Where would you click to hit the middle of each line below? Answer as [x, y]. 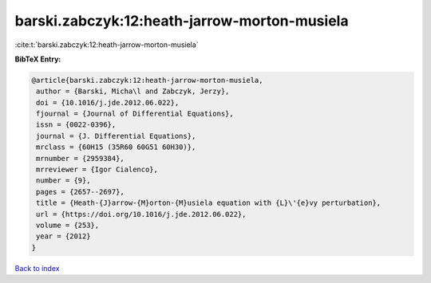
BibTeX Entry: [38, 59]
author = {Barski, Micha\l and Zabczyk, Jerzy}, [133, 91]
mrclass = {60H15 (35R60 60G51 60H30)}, [116, 147]
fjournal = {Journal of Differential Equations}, [135, 114]
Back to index [37, 268]
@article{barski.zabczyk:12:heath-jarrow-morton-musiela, [147, 80]
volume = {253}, [68, 225]
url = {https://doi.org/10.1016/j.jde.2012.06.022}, [141, 214]
